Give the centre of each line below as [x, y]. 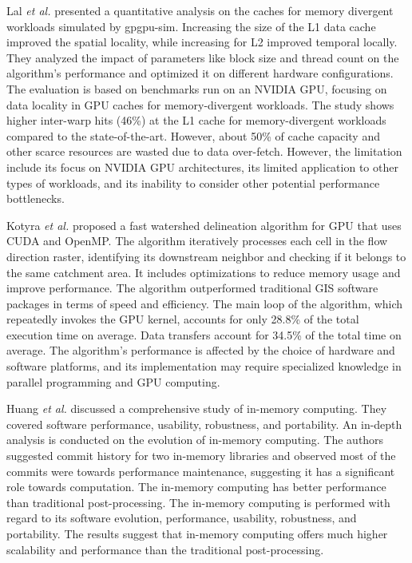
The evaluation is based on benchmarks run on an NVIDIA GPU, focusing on [197, 88]
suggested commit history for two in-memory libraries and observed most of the [201, 456]
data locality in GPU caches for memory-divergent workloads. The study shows [200, 104]
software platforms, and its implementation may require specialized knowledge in [204, 366]
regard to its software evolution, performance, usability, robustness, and [182, 518]
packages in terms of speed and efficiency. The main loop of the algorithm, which [205, 303]
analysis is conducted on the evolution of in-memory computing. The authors [195, 440]
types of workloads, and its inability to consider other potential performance [193, 182]
